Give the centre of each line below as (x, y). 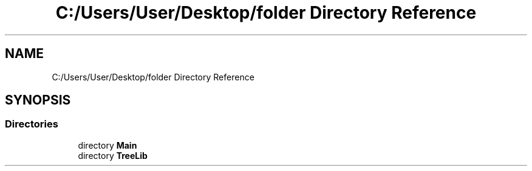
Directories (32, 124)
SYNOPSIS (38, 100)
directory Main (107, 145)
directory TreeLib (113, 155)
